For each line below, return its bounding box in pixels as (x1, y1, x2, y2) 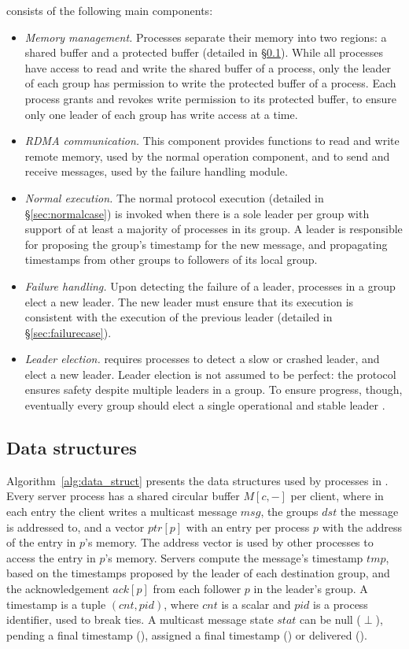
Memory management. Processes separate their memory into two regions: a (24, 28, 387, 45)
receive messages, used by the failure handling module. (24, 163, 288, 180)
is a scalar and (221, 595, 291, 612)
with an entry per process (186, 518, 310, 535)
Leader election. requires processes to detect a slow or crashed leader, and (24, 350, 380, 367)
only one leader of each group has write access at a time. (24, 106, 298, 122)
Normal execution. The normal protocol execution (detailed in (24, 189, 324, 206)
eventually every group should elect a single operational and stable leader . (24, 397, 385, 414)
